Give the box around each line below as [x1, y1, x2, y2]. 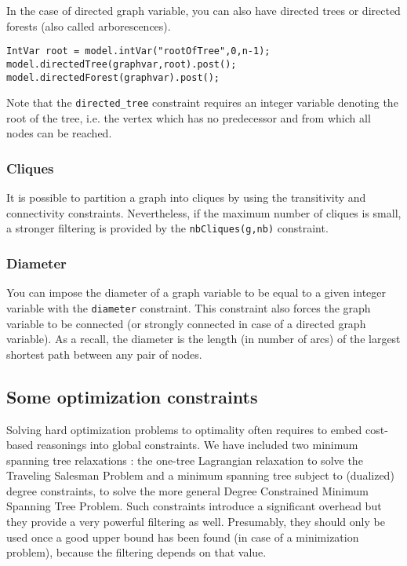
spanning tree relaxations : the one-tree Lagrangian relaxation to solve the [6, 451, 363, 468]
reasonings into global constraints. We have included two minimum [36, 436, 358, 453]
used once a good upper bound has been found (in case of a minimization [6, 528, 359, 545]
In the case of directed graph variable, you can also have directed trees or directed [6, 2, 401, 18]
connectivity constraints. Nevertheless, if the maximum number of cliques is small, [6, 204, 402, 221]
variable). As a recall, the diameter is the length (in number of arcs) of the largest [6, 330, 401, 347]
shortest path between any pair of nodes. [6, 345, 202, 362]
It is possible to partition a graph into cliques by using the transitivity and [6, 189, 366, 206]
